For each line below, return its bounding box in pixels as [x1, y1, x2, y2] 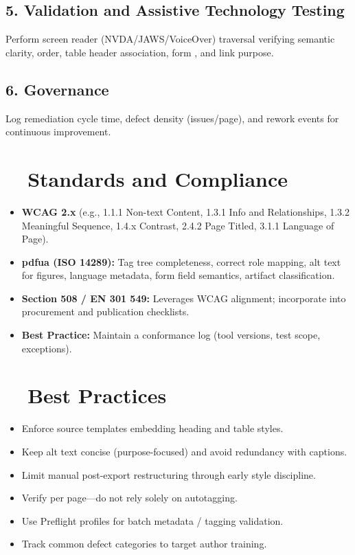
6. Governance [5, 78, 109, 100]
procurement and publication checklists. [21, 304, 190, 319]
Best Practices [27, 381, 167, 409]
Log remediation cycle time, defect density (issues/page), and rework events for [5, 111, 339, 125]
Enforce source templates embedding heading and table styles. [21, 421, 284, 435]
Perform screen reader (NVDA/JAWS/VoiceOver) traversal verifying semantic [5, 32, 335, 46]
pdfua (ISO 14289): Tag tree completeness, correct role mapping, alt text [21, 254, 341, 269]
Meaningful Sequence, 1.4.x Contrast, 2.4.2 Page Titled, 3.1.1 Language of [21, 218, 334, 232]
